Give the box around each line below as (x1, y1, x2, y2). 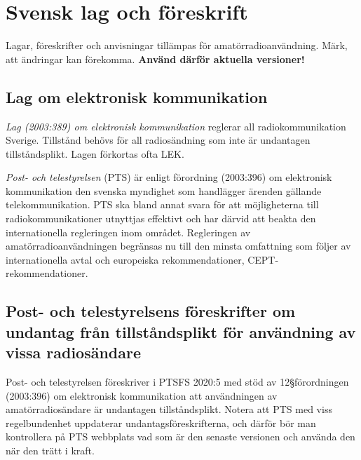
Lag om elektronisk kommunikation (6, 86, 268, 107)
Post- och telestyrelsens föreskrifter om (6, 300, 296, 322)
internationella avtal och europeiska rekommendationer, (6, 252, 245, 266)
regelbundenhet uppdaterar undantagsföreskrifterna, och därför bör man (6, 415, 316, 430)
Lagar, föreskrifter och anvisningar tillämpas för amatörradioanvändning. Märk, (6, 38, 348, 53)
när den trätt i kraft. (6, 443, 95, 457)
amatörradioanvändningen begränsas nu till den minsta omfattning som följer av (6, 238, 351, 253)
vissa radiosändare (6, 341, 142, 363)
